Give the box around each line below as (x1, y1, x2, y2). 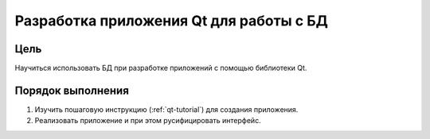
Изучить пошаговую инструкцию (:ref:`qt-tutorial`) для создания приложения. (34, 104, 299, 114)
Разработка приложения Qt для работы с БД (14, 12, 328, 29)
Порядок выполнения (14, 83, 129, 97)
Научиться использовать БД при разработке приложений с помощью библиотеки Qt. (14, 64, 307, 73)
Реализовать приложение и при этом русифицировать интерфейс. (34, 116, 262, 125)
